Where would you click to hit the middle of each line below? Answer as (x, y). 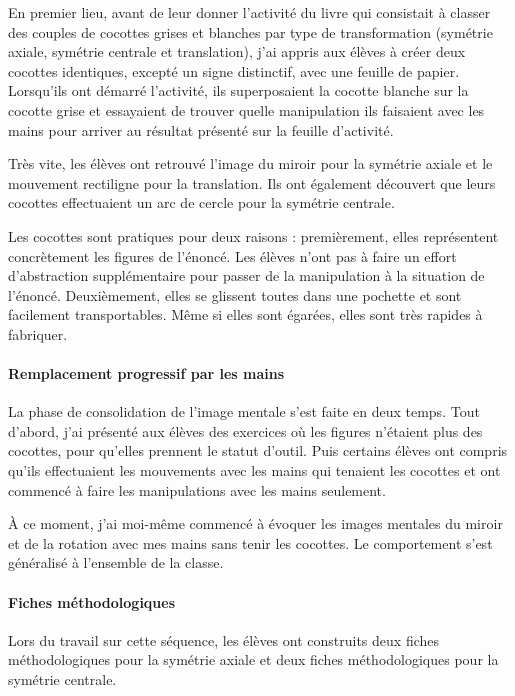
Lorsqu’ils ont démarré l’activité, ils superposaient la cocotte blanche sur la (238, 90)
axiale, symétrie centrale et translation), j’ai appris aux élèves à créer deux (237, 51)
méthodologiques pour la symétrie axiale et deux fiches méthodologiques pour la (253, 659)
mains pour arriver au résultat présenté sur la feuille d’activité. (201, 129)
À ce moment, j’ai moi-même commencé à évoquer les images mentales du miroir (255, 523)
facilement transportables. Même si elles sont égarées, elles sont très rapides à (245, 314)
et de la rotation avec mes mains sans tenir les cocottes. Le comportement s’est (250, 542)
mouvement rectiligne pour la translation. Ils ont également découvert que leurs (252, 182)
